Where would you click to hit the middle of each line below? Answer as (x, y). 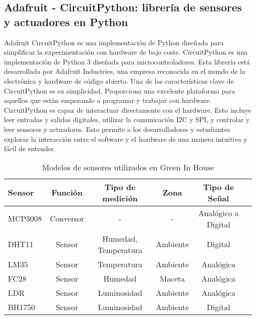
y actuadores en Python (66, 21)
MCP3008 (25, 219)
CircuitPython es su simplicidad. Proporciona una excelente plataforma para (120, 90)
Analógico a (218, 213)
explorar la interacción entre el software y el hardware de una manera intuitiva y (126, 139)
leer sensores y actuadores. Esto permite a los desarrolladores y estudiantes (117, 129)
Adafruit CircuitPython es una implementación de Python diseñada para (114, 42)
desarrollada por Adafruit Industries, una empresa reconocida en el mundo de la (125, 71)
